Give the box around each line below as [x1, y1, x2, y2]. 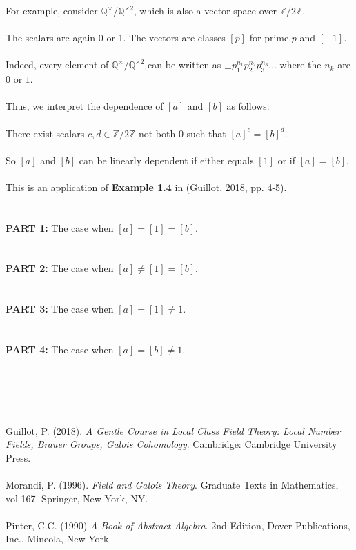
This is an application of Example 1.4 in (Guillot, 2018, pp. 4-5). [6, 179, 287, 194]
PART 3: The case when [6, 302, 114, 316]
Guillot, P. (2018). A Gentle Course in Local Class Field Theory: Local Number [6, 423, 341, 438]
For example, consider [6, 3, 98, 17]
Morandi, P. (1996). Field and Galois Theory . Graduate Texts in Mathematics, [6, 477, 339, 491]
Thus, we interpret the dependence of [6, 99, 164, 113]
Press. [6, 450, 31, 464]
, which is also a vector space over [133, 3, 277, 17]
